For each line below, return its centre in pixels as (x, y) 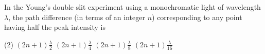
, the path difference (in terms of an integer (77, 17)
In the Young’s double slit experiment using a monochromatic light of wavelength (132, 7)
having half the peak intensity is (55, 27)
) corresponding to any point (197, 17)
